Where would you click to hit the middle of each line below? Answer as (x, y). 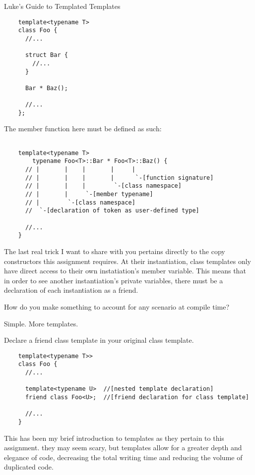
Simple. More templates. (41, 323)
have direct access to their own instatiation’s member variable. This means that (125, 271)
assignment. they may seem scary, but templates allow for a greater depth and (123, 448)
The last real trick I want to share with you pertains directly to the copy (115, 251)
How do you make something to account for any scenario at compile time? (117, 306)
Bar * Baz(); (46, 88)
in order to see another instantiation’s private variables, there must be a (114, 280)
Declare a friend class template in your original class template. (99, 340)
